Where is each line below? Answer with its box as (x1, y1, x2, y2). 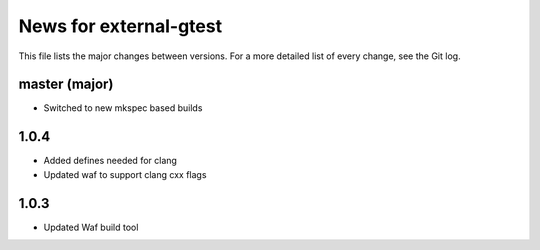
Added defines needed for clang (43, 155, 177, 167)
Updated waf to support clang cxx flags (43, 168, 207, 180)
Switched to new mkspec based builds (43, 102, 203, 114)
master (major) (18, 76, 114, 93)
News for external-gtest (18, 15, 223, 37)
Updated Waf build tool (43, 221, 139, 233)
